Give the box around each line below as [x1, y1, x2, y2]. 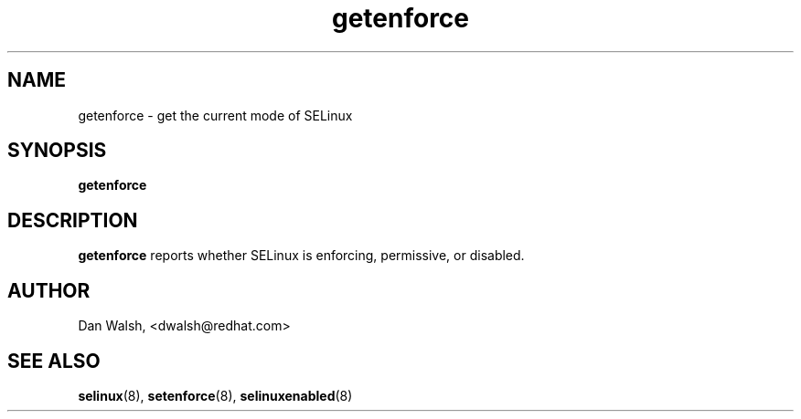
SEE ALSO [7, 349, 101, 372]
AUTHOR [7, 278, 91, 302]
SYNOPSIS [7, 139, 107, 162]
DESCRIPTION [7, 208, 138, 232]
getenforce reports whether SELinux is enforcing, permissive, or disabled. [78, 247, 525, 264]
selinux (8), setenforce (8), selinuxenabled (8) [78, 387, 353, 403]
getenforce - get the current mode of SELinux [78, 107, 353, 123]
